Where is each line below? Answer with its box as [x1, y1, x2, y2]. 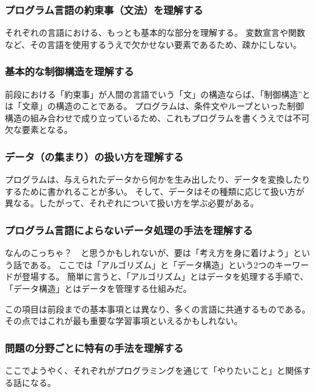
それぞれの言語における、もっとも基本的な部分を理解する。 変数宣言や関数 [5, 26, 305, 39]
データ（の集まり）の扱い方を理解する [5, 149, 184, 164]
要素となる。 [21, 123, 73, 136]
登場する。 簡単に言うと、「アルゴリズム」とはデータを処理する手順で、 [21, 270, 309, 283]
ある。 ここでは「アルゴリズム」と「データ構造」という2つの [30, 258, 276, 271]
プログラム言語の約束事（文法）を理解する [5, 2, 203, 17]
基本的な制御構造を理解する [5, 64, 134, 79]
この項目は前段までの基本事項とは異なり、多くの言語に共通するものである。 [5, 302, 311, 315]
